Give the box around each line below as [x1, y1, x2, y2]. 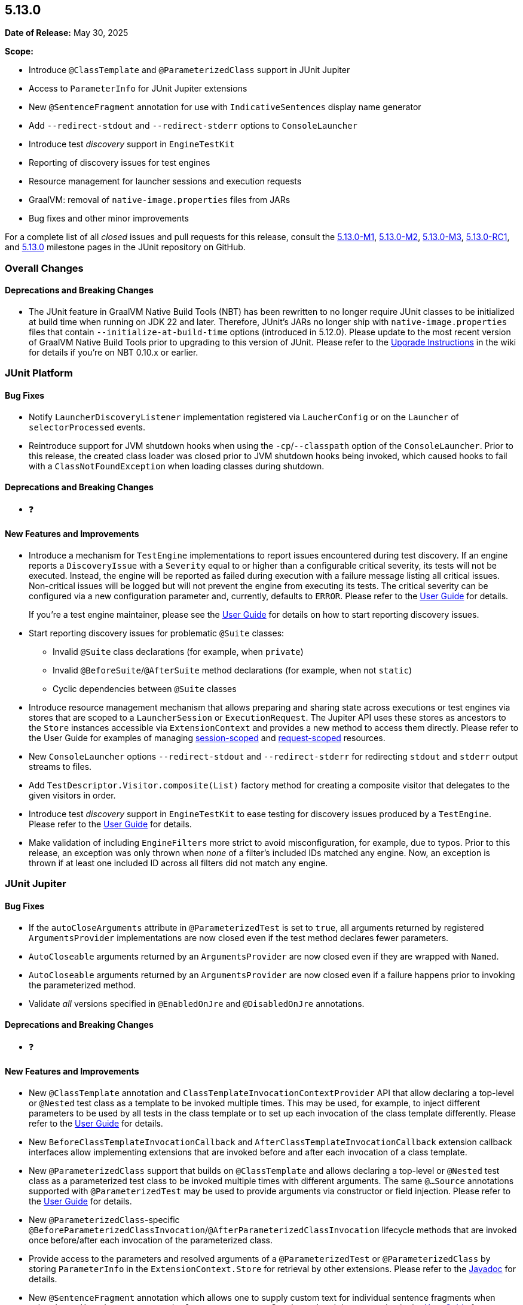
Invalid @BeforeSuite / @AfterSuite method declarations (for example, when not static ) [53, 665, 412, 676]
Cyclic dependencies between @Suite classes [53, 684, 237, 694]
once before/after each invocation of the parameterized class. [29, 1235, 273, 1246]
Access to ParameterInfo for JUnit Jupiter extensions [29, 83, 247, 94]
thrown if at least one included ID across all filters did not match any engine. [29, 858, 328, 869]
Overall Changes [5, 262, 84, 274]
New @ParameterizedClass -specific [29, 1215, 180, 1225]
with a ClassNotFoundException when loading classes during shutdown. [29, 460, 325, 471]
